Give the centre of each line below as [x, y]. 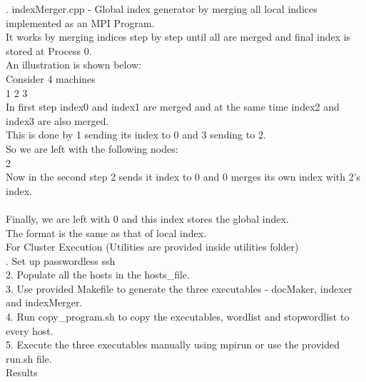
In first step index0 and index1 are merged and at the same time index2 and [173, 107]
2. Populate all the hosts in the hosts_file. [98, 275]
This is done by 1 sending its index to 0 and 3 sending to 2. [136, 135]
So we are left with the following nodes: [92, 148]
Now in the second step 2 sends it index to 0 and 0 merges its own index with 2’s [183, 177]
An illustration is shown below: [74, 65]
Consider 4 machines [51, 78]
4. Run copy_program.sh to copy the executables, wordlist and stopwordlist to [178, 317]
